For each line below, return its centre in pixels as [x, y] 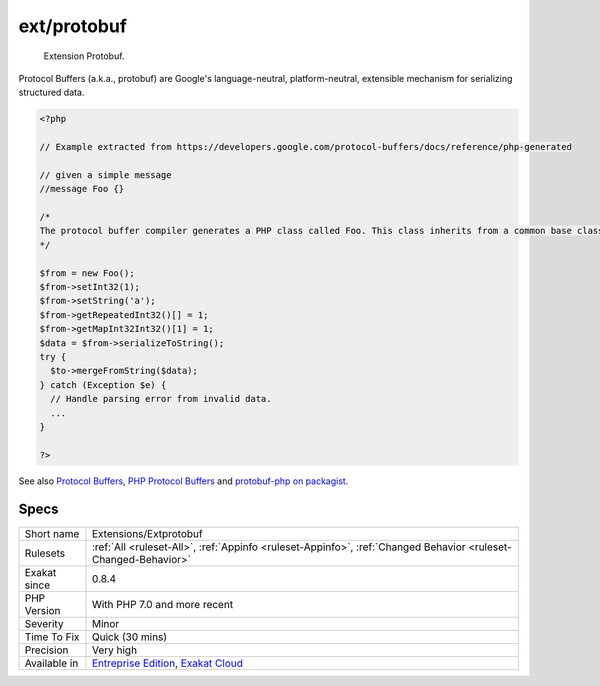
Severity [44, 623]
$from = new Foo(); [87, 273]
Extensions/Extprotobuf [147, 533]
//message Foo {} [82, 189]
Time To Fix [52, 637]
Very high [114, 650]
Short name [52, 533]
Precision [46, 650]
